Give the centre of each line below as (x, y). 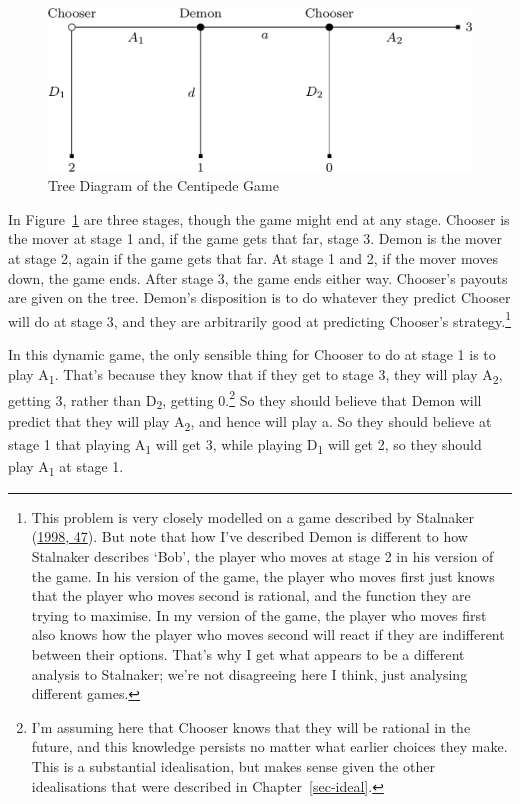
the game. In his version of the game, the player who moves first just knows (263, 575)
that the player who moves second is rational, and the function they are (251, 595)
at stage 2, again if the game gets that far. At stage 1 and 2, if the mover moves (253, 257)
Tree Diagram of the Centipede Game (163, 185)
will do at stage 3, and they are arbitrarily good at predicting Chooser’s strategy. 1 (260, 319)
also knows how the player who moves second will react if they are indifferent (268, 634)
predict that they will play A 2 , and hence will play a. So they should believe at (250, 423)
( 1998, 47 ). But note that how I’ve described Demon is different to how (249, 536)
